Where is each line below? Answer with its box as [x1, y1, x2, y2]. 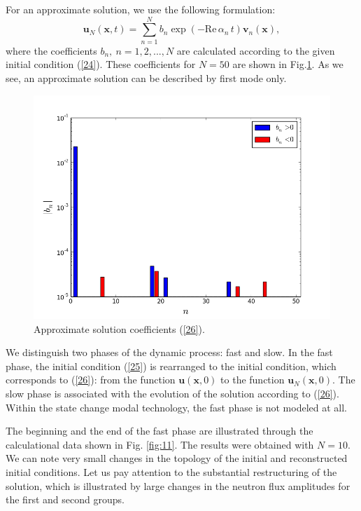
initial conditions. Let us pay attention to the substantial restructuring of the [6, 465, 337, 479]
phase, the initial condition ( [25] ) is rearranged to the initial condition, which [6, 358, 337, 373]
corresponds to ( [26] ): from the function [6, 372, 176, 387]
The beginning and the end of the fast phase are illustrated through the [6, 423, 313, 438]
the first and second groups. [6, 492, 125, 507]
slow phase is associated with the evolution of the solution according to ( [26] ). [6, 386, 339, 401]
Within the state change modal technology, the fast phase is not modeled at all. [6, 400, 347, 414]
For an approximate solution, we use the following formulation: [6, 2, 276, 16]
